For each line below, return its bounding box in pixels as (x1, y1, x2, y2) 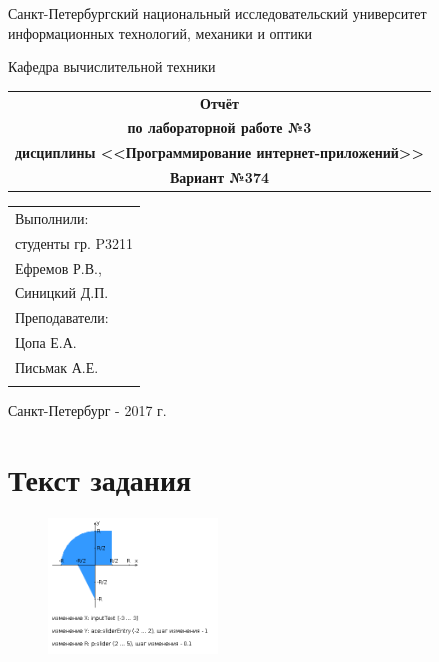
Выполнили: (15, 207, 89, 228)
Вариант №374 (169, 167, 269, 188)
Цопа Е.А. (15, 332, 77, 353)
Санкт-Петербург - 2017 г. (8, 400, 167, 421)
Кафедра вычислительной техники (8, 56, 216, 77)
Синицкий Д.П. (15, 282, 109, 303)
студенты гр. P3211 (15, 232, 134, 253)
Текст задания (8, 459, 192, 500)
